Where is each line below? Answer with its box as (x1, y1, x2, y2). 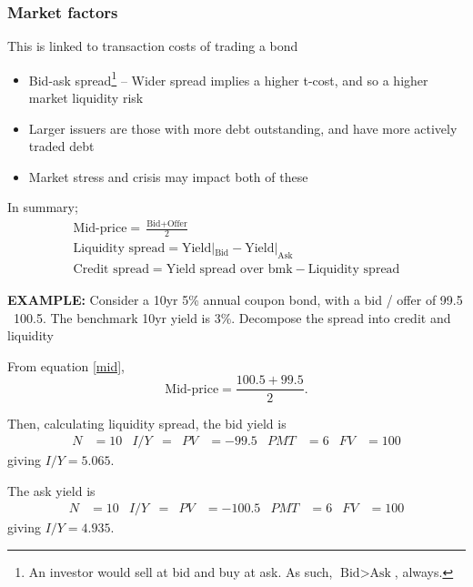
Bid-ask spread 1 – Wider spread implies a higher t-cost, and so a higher (28, 67, 428, 89)
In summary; (7, 197, 78, 217)
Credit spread (73, 263, 149, 277)
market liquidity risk (28, 88, 144, 107)
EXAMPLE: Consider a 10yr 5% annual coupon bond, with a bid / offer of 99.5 (7, 290, 463, 309)
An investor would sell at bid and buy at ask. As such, (28, 562, 333, 581)
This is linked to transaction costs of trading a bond (7, 36, 298, 56)
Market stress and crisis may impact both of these (28, 167, 308, 186)
